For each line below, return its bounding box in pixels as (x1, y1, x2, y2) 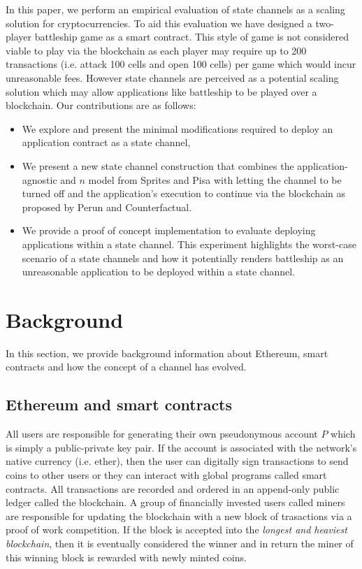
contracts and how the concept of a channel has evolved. (6, 359, 247, 374)
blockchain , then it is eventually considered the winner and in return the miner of (6, 535, 354, 550)
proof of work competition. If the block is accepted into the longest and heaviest (6, 522, 347, 537)
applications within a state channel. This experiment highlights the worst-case (22, 236, 356, 251)
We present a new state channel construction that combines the (22, 158, 294, 173)
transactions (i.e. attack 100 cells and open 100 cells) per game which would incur (6, 57, 356, 71)
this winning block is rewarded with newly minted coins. (6, 549, 247, 564)
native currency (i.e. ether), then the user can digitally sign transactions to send (6, 454, 349, 468)
